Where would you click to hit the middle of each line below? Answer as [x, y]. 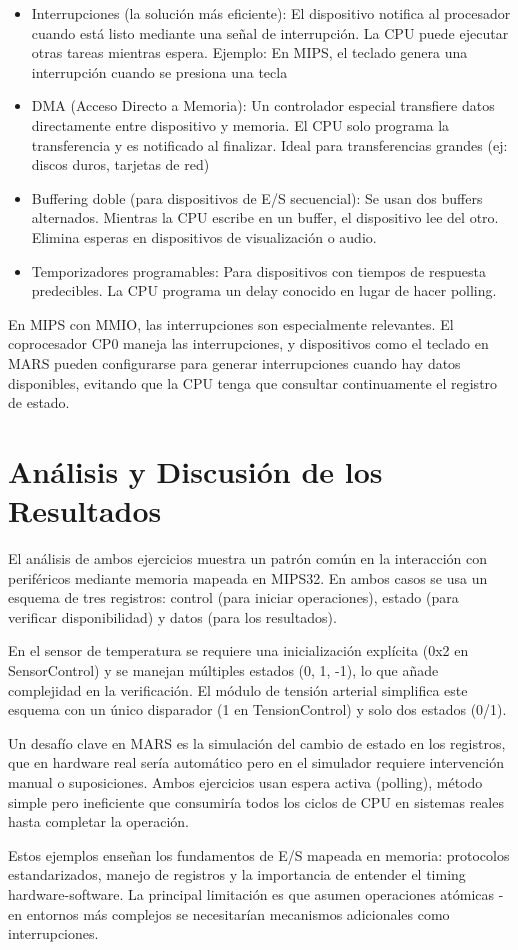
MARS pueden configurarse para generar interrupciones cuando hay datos [234, 362]
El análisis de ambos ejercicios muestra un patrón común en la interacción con [248, 558]
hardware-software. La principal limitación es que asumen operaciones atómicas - [256, 893]
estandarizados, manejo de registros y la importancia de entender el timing [237, 874]
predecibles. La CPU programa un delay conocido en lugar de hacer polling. [264, 290]
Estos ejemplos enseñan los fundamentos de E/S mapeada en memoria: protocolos [259, 854]
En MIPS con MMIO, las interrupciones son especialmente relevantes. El [231, 323]
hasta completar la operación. [98, 821]
